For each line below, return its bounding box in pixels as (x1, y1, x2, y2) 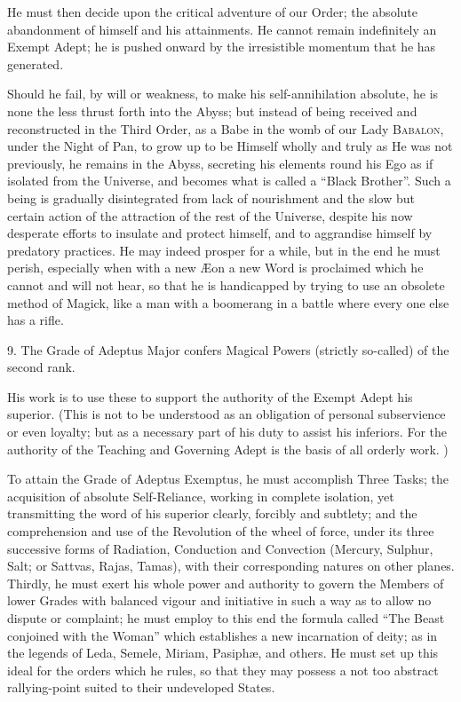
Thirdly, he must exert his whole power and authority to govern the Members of (7, 573, 444, 592)
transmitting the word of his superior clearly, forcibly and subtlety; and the (7, 504, 417, 523)
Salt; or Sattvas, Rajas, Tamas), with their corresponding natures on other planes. (7, 556, 455, 575)
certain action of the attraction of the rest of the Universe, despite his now (7, 206, 413, 225)
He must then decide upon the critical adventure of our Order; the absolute (7, 3, 417, 20)
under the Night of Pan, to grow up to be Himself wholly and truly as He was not (7, 137, 453, 155)
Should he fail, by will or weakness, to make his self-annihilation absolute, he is (7, 84, 439, 103)
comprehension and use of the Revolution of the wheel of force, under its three (7, 522, 434, 540)
